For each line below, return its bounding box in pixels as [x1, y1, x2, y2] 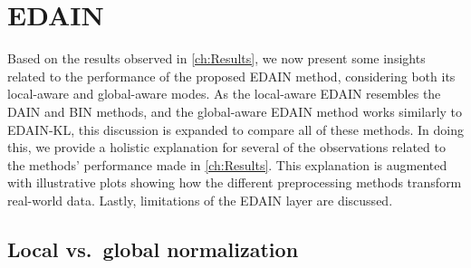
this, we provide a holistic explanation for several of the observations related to [7, 138, 446, 157]
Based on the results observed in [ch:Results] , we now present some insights [7, 49, 426, 68]
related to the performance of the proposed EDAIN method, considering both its [7, 66, 456, 85]
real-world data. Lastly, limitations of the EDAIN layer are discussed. [7, 190, 393, 209]
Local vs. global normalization [7, 234, 299, 263]
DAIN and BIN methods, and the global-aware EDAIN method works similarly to [7, 101, 463, 120]
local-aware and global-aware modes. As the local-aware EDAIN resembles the [7, 84, 441, 103]
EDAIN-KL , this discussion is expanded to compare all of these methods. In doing [7, 120, 464, 139]
